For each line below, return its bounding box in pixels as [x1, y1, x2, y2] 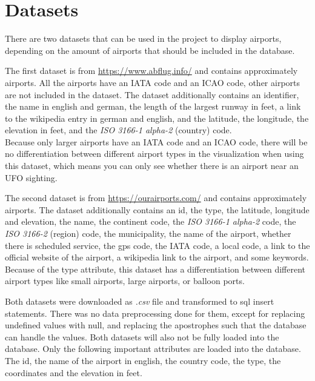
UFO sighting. [5, 171, 58, 184]
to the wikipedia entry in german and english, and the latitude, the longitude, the [5, 111, 309, 124]
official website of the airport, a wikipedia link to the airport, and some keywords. [5, 251, 309, 263]
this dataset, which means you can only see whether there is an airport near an [5, 159, 299, 172]
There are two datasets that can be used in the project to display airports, [5, 32, 282, 45]
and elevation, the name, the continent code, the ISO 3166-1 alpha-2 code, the [5, 215, 296, 228]
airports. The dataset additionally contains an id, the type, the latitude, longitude [5, 203, 310, 216]
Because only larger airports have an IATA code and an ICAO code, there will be [5, 135, 308, 148]
